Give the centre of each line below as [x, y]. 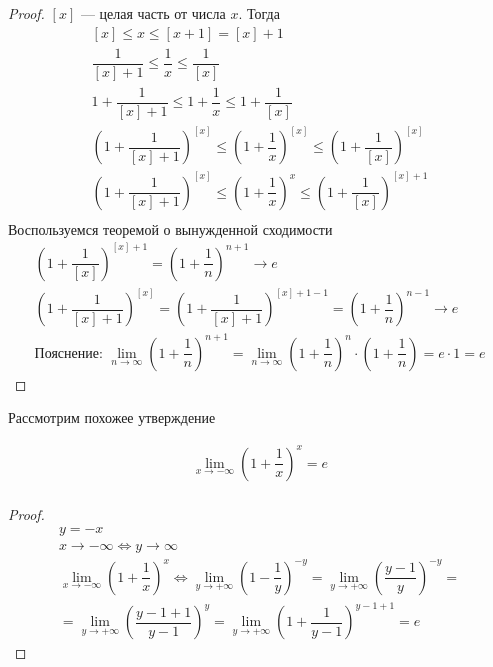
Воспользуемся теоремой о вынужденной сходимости [170, 228]
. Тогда [259, 13]
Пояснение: [68, 353]
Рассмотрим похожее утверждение [112, 417]
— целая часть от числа [153, 13]
